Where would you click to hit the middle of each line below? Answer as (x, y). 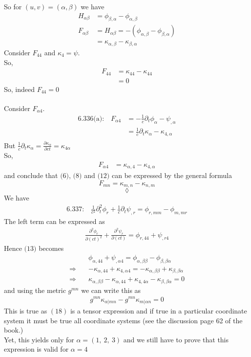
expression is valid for (36, 349)
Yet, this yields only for (39, 339)
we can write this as (111, 290)
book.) (14, 330)
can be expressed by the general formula (172, 175)
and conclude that (31, 175)
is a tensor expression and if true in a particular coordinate (158, 311)
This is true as (26, 311)
